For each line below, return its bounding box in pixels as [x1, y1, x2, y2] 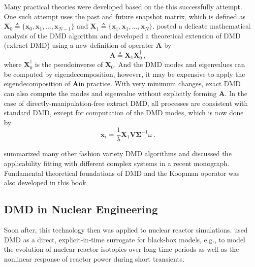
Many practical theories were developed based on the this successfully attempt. [4, 1, 242, 11]
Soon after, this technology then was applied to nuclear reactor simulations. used [4, 225, 248, 234]
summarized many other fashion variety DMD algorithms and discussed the [4, 148, 232, 159]
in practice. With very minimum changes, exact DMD [78, 78, 241, 89]
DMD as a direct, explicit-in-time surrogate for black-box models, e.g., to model [4, 234, 245, 244]
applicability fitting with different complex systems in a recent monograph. [4, 158, 230, 168]
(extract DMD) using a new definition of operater [4, 40, 154, 50]
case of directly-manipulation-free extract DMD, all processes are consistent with [4, 98, 248, 108]
